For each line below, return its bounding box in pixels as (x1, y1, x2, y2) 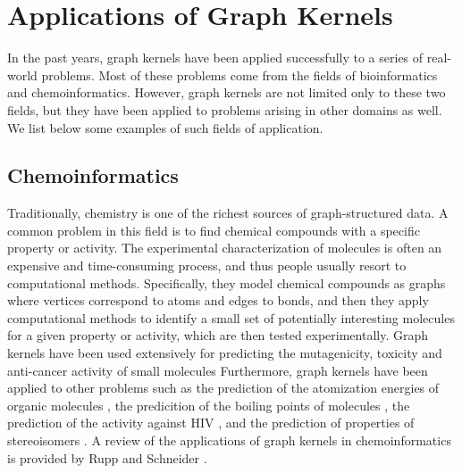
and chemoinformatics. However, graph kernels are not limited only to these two (7, 83, 446, 102)
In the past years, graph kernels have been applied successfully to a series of (7, 48, 424, 67)
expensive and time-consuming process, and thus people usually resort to (7, 256, 407, 275)
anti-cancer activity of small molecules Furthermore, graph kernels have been (7, 361, 428, 379)
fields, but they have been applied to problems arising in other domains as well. (7, 100, 442, 119)
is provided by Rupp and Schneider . (7, 448, 207, 467)
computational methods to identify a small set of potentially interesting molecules (7, 308, 455, 327)
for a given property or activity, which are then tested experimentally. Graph (7, 326, 429, 344)
